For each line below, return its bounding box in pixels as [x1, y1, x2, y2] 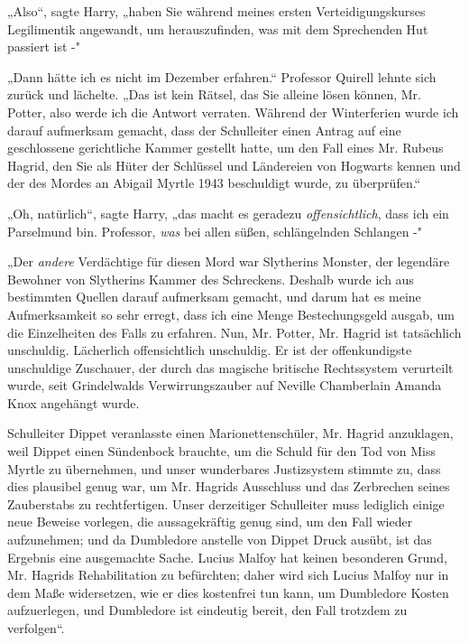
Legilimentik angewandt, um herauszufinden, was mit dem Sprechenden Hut [7, 19, 428, 38]
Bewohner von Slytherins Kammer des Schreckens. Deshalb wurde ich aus [7, 269, 414, 288]
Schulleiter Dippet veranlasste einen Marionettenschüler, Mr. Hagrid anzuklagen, [7, 424, 454, 443]
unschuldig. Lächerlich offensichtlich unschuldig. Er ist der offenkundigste [7, 340, 412, 359]
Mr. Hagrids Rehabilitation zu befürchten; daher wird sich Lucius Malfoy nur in [7, 565, 449, 584]
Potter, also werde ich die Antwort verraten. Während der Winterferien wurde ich [7, 102, 459, 121]
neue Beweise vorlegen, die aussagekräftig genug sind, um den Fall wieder [7, 512, 413, 531]
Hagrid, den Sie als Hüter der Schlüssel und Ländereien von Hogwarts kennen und [7, 155, 461, 174]
